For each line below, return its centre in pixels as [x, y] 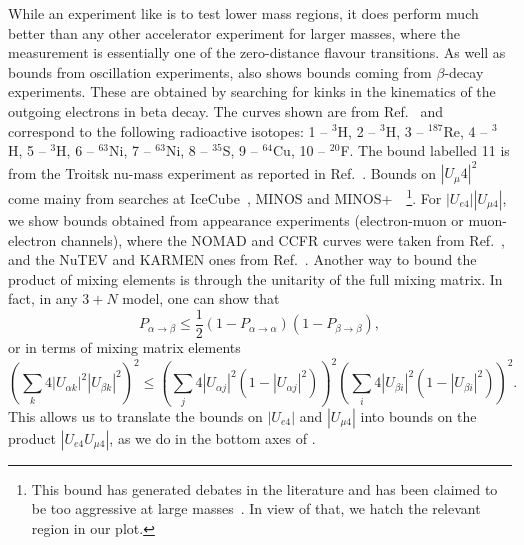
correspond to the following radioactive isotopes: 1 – [168, 130]
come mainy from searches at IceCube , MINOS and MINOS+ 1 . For [225, 196]
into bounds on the [418, 415]
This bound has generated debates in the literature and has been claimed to [264, 488]
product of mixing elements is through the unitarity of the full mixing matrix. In [255, 278]
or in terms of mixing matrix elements [124, 346]
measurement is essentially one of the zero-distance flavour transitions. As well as [257, 52]
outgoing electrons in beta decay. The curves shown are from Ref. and [225, 110]
